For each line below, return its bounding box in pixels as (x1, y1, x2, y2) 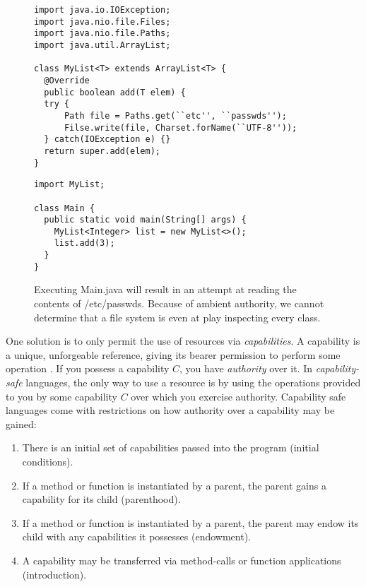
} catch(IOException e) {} (44, 134, 171, 145)
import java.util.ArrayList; (34, 40, 171, 50)
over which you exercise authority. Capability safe (131, 389, 346, 403)
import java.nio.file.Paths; (34, 28, 171, 39)
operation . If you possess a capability (6, 361, 170, 376)
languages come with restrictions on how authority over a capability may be (6, 403, 335, 417)
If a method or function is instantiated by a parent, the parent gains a (22, 478, 326, 492)
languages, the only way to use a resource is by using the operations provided (25, 375, 361, 389)
